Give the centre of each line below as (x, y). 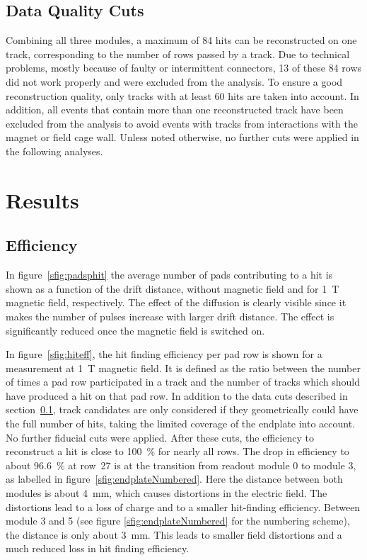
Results (42, 200)
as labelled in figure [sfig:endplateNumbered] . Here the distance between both (174, 479)
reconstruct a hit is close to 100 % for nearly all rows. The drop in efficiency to (177, 451)
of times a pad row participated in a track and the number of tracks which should (183, 382)
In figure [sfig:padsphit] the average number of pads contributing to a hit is (169, 275)
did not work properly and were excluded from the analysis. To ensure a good (174, 81)
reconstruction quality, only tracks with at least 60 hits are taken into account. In (182, 95)
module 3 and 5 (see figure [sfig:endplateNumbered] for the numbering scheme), (178, 521)
